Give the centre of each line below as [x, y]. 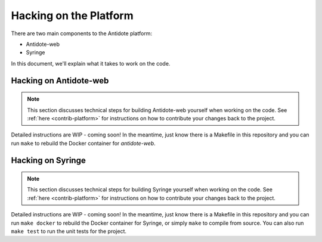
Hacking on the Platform [72, 15]
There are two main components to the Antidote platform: [81, 33]
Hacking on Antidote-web [60, 80]
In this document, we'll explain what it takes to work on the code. [91, 63]
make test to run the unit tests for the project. [69, 231]
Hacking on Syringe [48, 160]
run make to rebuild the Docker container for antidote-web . [83, 143]
